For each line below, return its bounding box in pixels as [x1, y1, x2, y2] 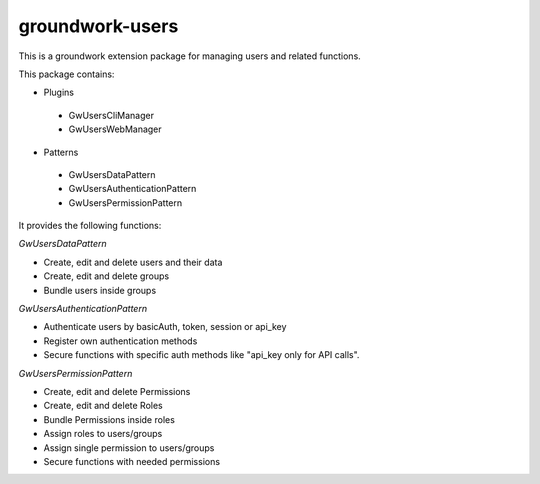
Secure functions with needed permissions [43, 455, 220, 467]
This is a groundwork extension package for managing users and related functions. [18, 50, 362, 62]
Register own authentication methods [43, 335, 198, 347]
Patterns [43, 146, 79, 158]
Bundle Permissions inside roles [43, 413, 175, 425]
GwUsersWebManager [68, 123, 162, 135]
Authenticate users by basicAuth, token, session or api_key [43, 321, 287, 333]
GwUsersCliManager [68, 109, 155, 121]
